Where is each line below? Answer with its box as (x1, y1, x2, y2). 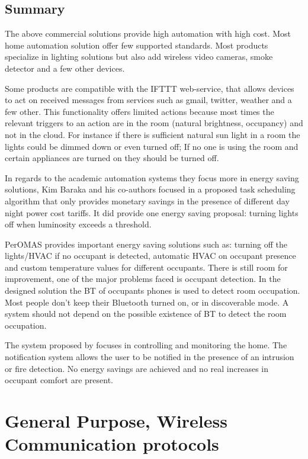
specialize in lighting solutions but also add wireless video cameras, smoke (5, 50, 273, 63)
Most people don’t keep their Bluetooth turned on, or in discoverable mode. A (5, 296, 289, 308)
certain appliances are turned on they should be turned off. (5, 152, 219, 164)
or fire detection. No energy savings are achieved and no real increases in (5, 362, 269, 374)
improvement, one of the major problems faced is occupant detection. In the (5, 272, 281, 285)
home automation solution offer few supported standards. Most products (5, 38, 268, 51)
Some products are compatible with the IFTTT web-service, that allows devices (5, 82, 294, 94)
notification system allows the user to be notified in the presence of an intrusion (5, 351, 294, 363)
